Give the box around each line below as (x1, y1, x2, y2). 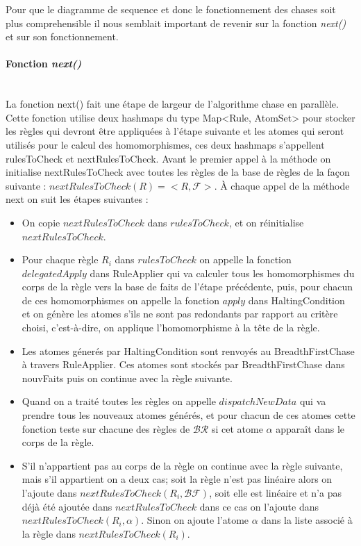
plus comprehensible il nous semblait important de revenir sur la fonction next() (6, 15, 346, 30)
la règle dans (22, 526, 76, 540)
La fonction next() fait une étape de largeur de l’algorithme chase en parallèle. (6, 97, 339, 111)
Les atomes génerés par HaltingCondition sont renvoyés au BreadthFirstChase (22, 343, 355, 358)
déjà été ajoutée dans (22, 499, 112, 513)
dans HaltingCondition (248, 292, 345, 307)
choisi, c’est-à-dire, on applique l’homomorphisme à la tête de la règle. (22, 320, 320, 335)
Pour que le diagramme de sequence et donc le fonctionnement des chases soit (6, 2, 336, 16)
